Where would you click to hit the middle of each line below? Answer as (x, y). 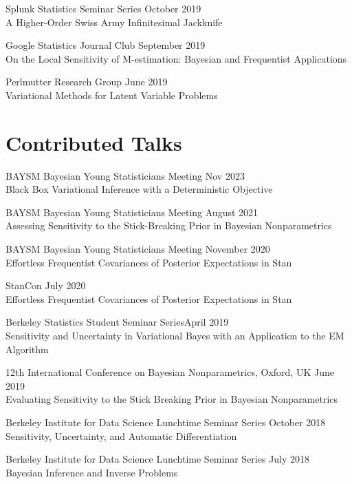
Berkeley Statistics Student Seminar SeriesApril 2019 (117, 322)
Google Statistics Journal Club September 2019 (106, 45)
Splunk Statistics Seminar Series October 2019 (103, 8)
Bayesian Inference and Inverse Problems (92, 472)
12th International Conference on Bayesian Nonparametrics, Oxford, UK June (170, 372)
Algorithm (27, 349)
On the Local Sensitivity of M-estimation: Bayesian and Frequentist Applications (176, 58)
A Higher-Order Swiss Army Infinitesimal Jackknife (114, 22)
